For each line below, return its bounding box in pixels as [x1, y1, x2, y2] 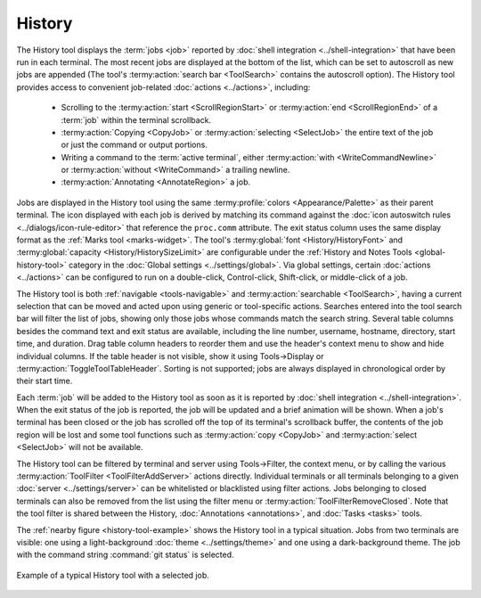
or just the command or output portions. [61, 139, 208, 151]
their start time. [16, 375, 73, 387]
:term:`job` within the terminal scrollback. [61, 114, 212, 125]
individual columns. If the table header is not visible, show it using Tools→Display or [16, 350, 324, 361]
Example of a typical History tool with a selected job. [16, 569, 209, 580]
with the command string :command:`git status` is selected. [16, 549, 235, 561]
